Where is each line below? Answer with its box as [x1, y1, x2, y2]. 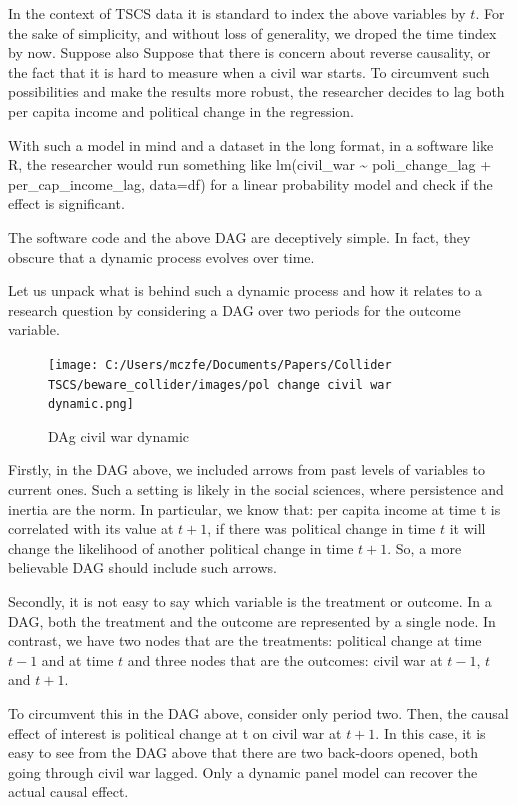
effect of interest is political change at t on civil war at [8, 722, 342, 743]
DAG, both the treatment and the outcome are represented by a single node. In [8, 610, 496, 631]
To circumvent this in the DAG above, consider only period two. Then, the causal [8, 703, 509, 723]
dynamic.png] [48, 397, 134, 412]
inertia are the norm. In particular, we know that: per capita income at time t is [8, 498, 501, 519]
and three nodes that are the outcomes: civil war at [127, 649, 443, 670]
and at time [41, 649, 114, 670]
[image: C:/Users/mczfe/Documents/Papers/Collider [48, 357, 392, 372]
